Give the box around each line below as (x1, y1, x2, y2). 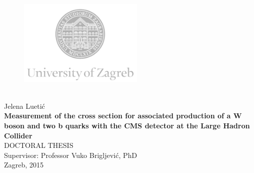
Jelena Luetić (4, 100, 45, 111)
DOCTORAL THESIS (4, 140, 73, 150)
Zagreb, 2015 (4, 159, 44, 170)
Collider (4, 130, 33, 140)
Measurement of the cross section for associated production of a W (4, 110, 242, 121)
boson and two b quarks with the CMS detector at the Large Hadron (4, 120, 250, 131)
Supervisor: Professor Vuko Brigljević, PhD (4, 149, 137, 160)
